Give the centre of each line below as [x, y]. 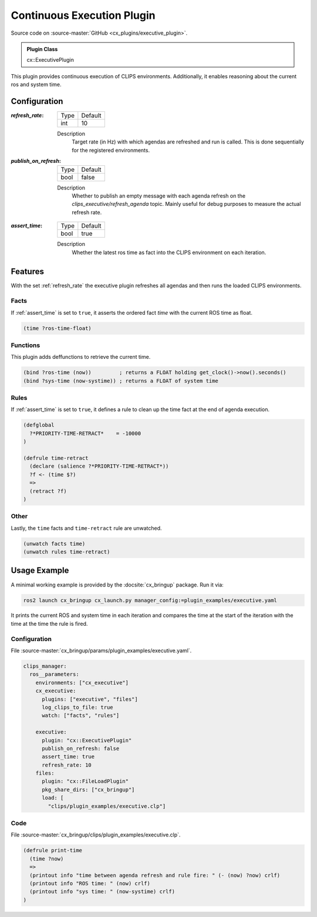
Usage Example [40, 571]
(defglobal [39, 425]
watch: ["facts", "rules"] [81, 716]
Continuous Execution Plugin [83, 15]
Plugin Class [42, 49]
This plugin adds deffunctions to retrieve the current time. [81, 357]
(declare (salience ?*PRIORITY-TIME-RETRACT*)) [99, 466]
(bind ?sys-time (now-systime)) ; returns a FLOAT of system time [121, 381]
